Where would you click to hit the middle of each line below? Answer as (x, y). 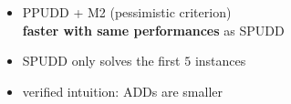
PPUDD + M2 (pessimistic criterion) (127, 12)
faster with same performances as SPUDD (153, 30)
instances (220, 61)
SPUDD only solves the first (101, 61)
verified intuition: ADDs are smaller (123, 91)
